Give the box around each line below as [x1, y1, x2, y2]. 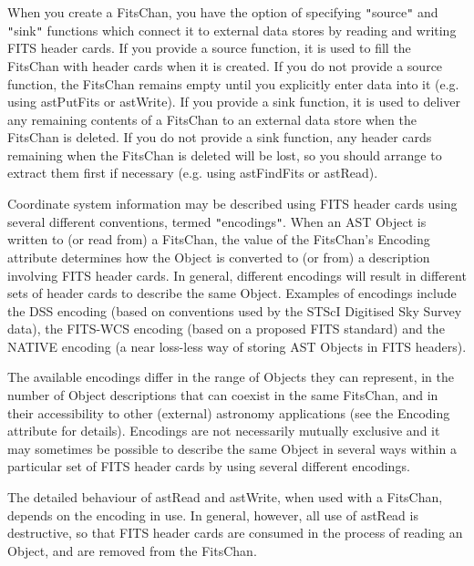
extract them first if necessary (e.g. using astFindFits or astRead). [7, 163, 378, 182]
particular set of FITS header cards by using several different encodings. [7, 457, 410, 476]
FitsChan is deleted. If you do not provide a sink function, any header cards [7, 128, 432, 147]
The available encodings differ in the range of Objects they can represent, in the [7, 367, 454, 386]
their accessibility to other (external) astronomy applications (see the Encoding [7, 403, 450, 422]
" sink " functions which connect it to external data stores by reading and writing [7, 20, 457, 39]
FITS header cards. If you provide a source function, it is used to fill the [7, 38, 411, 57]
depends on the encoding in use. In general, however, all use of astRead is [7, 505, 418, 524]
